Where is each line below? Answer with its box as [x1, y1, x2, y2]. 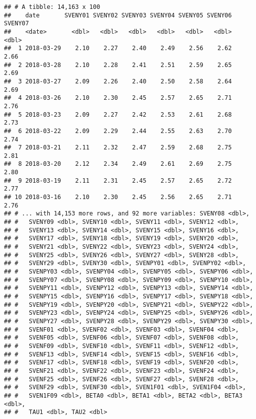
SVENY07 [4, 20, 29, 27]
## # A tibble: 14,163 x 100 [4, 3, 100, 10]
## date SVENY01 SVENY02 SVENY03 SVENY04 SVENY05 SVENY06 [4, 11, 232, 19]
